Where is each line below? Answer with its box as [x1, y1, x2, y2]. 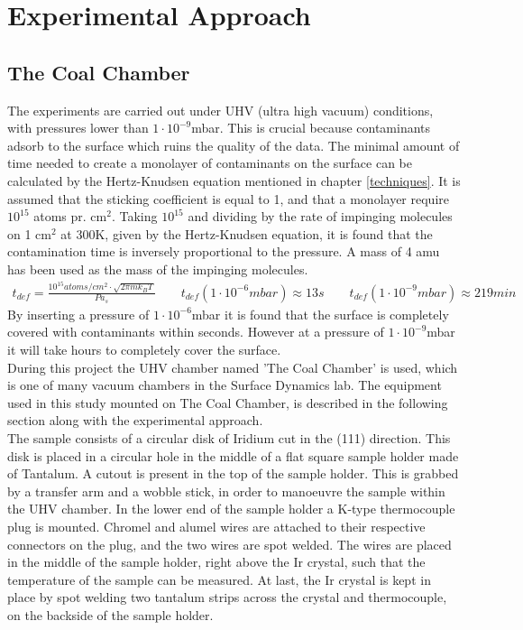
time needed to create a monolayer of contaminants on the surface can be [7, 153, 412, 172]
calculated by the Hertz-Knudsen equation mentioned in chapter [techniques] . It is [7, 171, 461, 190]
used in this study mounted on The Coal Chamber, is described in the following [7, 393, 448, 412]
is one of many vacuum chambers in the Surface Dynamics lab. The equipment [7, 375, 442, 394]
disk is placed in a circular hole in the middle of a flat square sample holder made [7, 446, 459, 465]
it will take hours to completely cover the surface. [7, 339, 281, 358]
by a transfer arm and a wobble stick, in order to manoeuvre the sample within [7, 481, 445, 500]
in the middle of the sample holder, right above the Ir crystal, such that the [7, 552, 426, 571]
